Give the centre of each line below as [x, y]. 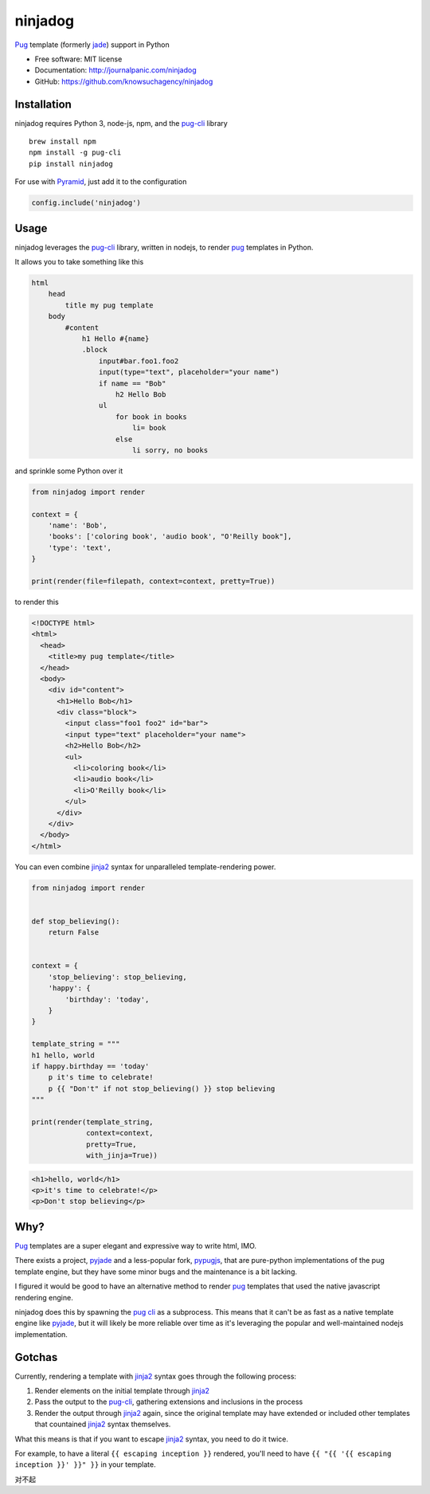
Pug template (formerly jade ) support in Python [92, 45]
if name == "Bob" [132, 383]
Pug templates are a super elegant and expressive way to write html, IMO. [136, 1245]
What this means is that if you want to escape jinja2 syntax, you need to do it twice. [151, 1439]
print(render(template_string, [93, 1122]
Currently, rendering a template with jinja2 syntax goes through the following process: [156, 1376]
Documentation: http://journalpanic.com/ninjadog [115, 70]
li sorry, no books [170, 450]
